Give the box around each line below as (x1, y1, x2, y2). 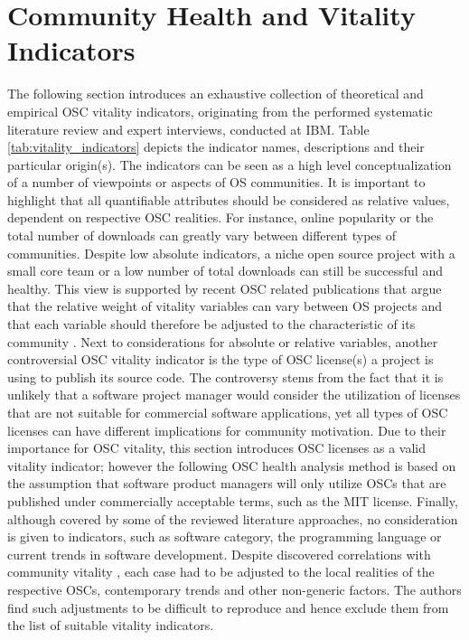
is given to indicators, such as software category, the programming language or (7, 527, 442, 546)
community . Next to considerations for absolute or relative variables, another (7, 332, 438, 351)
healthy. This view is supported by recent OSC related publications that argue (7, 278, 442, 297)
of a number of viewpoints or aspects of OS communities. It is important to (7, 173, 426, 192)
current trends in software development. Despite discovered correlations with (7, 544, 431, 563)
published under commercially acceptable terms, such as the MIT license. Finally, (7, 491, 458, 510)
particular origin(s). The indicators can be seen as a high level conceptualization (7, 155, 452, 174)
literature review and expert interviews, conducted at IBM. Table (7, 119, 370, 138)
